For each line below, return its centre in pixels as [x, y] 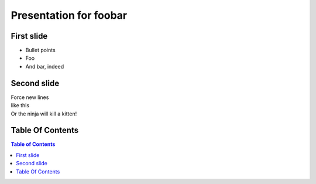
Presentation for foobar [69, 15]
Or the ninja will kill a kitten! [44, 114]
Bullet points [40, 50]
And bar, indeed [45, 66]
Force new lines [30, 97]
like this [20, 105]
